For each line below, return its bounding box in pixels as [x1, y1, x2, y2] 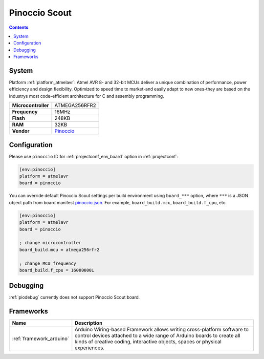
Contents [9, 24, 29, 30]
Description [74, 320, 103, 327]
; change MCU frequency [19, 260, 77, 266]
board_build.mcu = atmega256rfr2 [19, 247, 100, 253]
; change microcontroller [19, 240, 82, 246]
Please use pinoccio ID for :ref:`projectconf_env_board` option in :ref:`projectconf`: [9, 153, 178, 159]
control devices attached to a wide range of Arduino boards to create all [74, 332, 241, 339]
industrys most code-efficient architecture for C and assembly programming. [9, 93, 164, 99]
